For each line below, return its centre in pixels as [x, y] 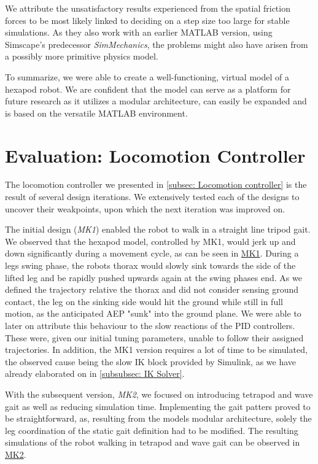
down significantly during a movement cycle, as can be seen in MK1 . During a [152, 253]
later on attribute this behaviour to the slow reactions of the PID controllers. [150, 325]
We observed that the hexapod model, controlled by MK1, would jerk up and [150, 241]
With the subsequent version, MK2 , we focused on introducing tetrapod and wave [159, 394]
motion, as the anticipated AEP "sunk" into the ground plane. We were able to [153, 313]
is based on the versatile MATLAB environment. [96, 113]
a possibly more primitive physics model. [82, 56]
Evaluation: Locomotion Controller [155, 155]
